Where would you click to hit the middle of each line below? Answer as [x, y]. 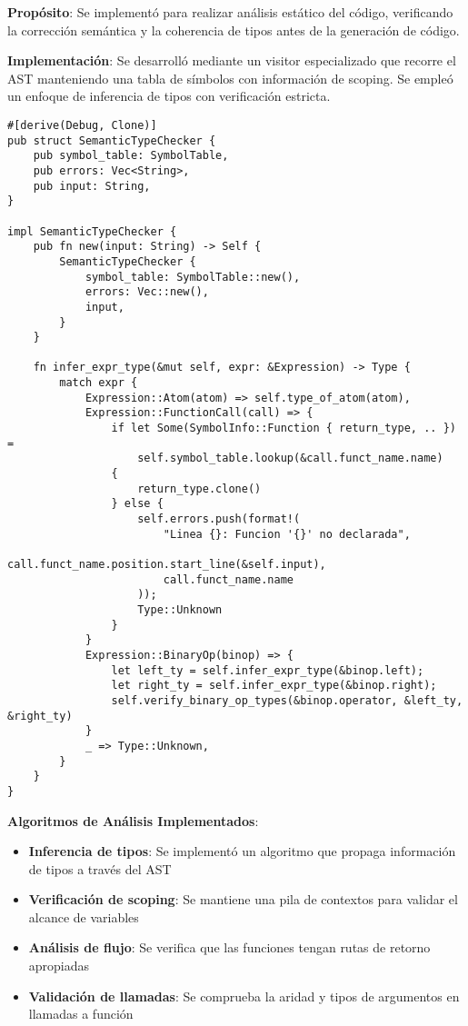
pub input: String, [92, 186]
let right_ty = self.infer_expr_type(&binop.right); [274, 686]
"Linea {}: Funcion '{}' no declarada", [287, 534]
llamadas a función [81, 1014]
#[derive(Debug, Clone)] [82, 125]
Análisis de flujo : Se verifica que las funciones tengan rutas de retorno [229, 947]
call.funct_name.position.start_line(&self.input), [167, 564]
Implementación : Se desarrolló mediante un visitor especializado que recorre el [232, 60]
